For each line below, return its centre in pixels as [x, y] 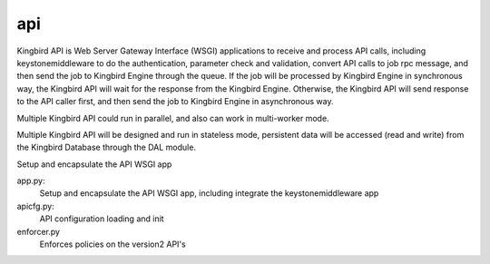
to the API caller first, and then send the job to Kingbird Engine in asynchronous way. [175, 102]
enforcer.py [39, 231]
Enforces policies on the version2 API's [113, 244]
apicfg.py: [35, 206]
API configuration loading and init [102, 219]
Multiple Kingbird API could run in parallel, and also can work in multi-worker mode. [173, 118]
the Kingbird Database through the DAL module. [107, 147]
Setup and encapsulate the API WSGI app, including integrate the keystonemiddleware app [209, 193]
